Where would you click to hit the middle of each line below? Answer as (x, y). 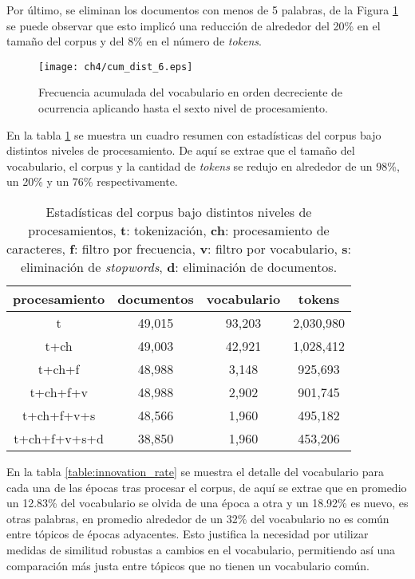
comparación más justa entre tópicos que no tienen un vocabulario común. (188, 565)
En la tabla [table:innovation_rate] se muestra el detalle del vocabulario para (196, 471)
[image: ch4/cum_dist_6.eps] (116, 67)
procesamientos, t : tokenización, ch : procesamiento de (179, 230)
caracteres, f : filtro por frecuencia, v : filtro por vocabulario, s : (179, 248)
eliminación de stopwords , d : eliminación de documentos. (179, 267)
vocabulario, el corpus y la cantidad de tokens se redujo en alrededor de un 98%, (203, 165)
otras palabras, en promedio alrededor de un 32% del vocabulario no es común (198, 518)
